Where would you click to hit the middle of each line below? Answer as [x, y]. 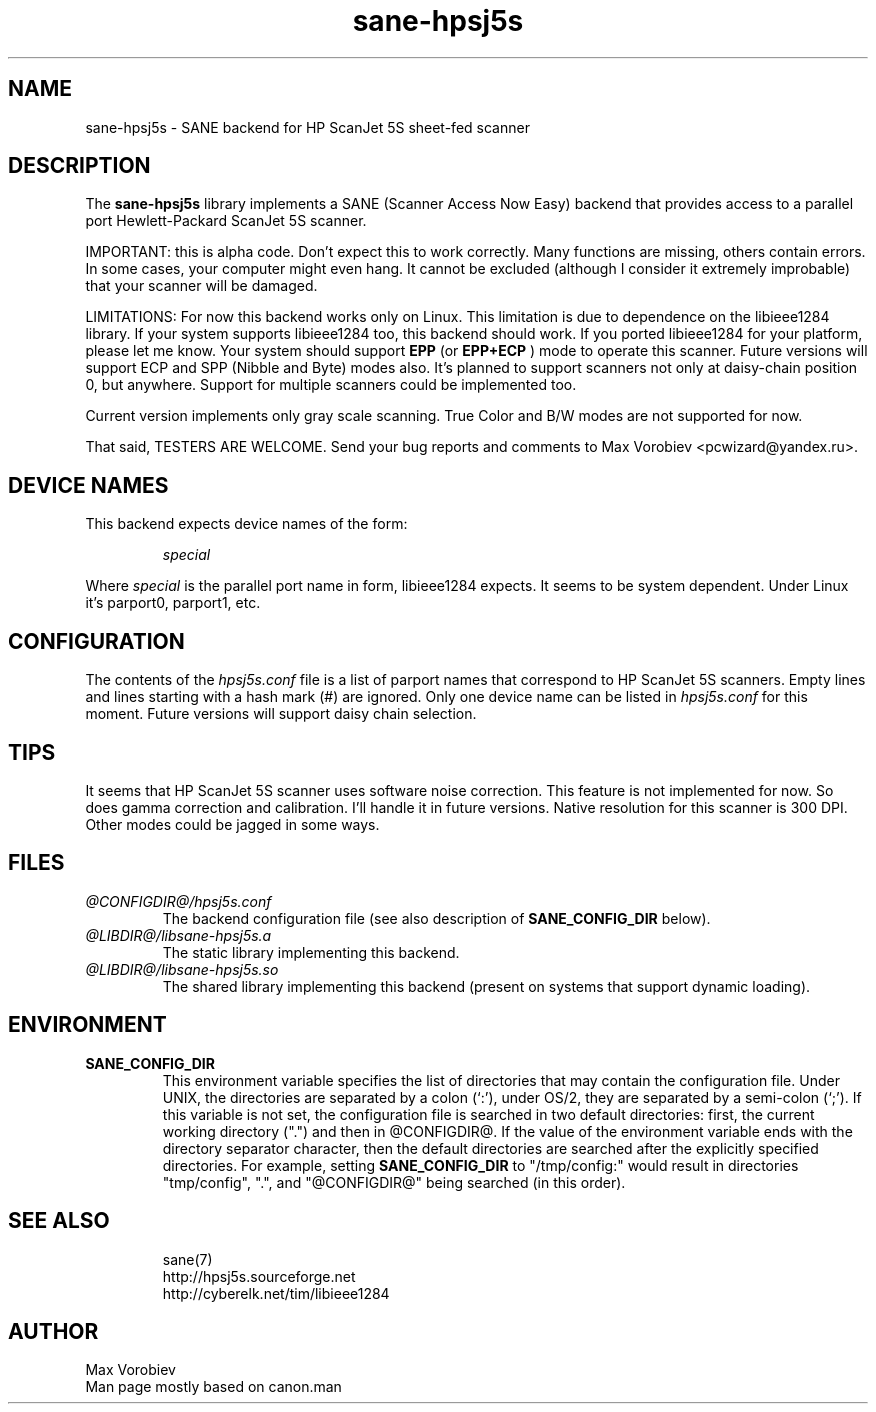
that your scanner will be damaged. [201, 286]
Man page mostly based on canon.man [213, 1387]
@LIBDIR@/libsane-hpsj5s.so [182, 969]
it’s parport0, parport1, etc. [173, 603]
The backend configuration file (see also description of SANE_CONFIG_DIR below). [436, 918]
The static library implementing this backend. [311, 952]
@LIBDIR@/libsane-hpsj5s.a [178, 935]
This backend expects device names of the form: [246, 524]
